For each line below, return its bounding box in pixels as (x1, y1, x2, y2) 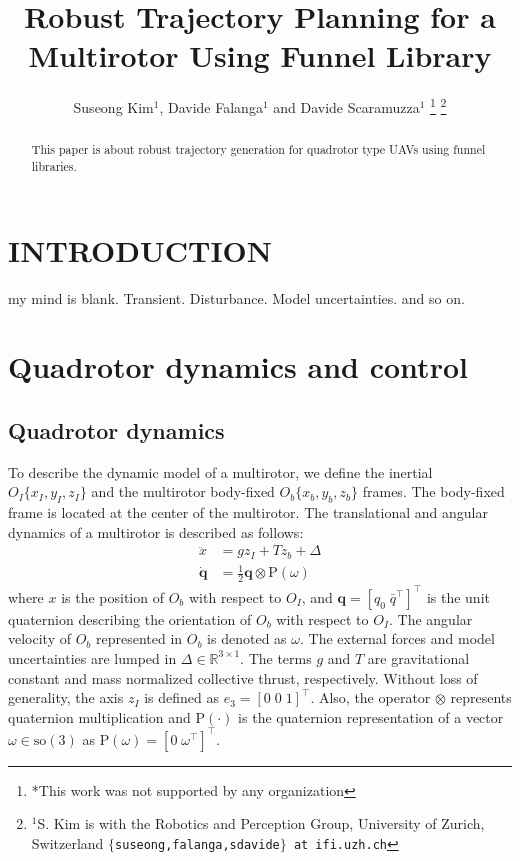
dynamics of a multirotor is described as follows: (8, 521, 304, 542)
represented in (96, 628, 183, 649)
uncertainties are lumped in (8, 647, 177, 668)
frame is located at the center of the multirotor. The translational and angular (8, 502, 488, 523)
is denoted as (207, 628, 287, 649)
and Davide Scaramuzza (273, 96, 420, 117)
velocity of (8, 628, 71, 649)
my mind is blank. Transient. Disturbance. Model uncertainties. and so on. (8, 287, 465, 308)
